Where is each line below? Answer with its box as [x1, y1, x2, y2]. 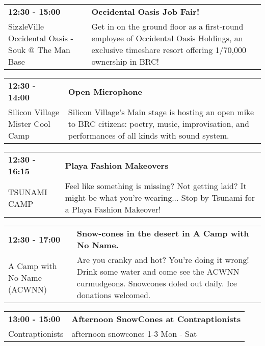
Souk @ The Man [8, 44, 70, 56]
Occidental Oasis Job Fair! [91, 6, 200, 17]
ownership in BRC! [91, 56, 160, 67]
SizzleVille [8, 20, 44, 32]
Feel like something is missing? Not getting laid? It [65, 180, 247, 192]
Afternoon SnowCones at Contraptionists [71, 313, 241, 325]
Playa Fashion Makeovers [65, 159, 169, 171]
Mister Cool [8, 118, 50, 129]
